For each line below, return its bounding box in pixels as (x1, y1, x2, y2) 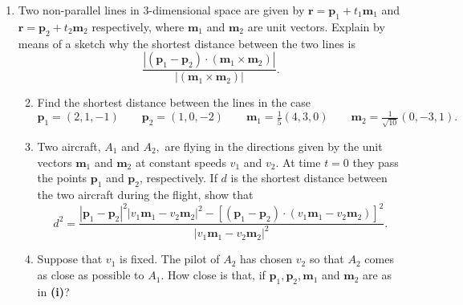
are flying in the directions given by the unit (164, 138, 383, 155)
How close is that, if (167, 266, 266, 283)
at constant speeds (135, 153, 226, 170)
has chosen (240, 250, 293, 267)
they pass (352, 153, 399, 170)
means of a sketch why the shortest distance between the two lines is (18, 35, 355, 51)
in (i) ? (37, 283, 70, 299)
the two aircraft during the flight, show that (37, 186, 254, 203)
